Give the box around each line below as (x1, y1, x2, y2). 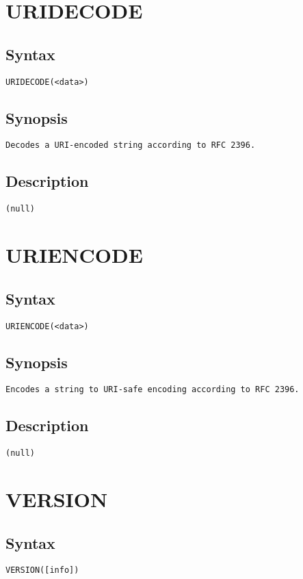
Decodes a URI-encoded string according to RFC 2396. (5, 140, 256, 151)
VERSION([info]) (5, 565, 79, 576)
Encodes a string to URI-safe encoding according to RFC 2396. (5, 385, 300, 395)
